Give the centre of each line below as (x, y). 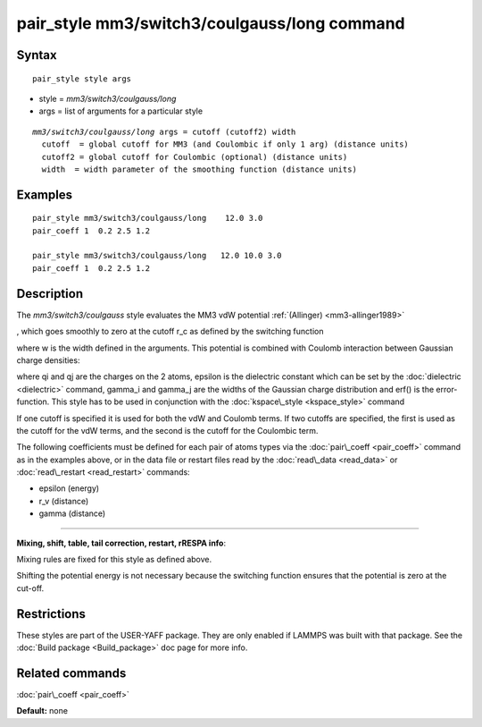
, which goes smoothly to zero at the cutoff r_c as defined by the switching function (170, 332)
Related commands (71, 673)
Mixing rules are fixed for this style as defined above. (114, 560)
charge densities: (48, 360)
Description (50, 294)
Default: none (42, 711)
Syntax (37, 55)
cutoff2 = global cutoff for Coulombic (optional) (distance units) (195, 157)
